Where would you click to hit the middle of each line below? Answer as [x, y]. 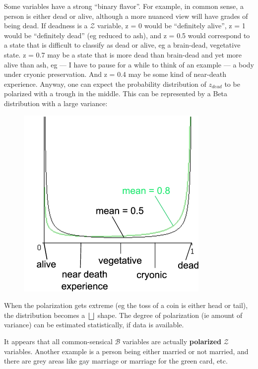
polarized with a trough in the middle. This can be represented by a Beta [116, 93]
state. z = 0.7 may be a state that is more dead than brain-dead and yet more [123, 54]
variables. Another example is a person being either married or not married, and [126, 351]
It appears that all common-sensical [58, 341]
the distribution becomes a [45, 315]
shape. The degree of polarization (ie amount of [170, 315]
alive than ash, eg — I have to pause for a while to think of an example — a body [129, 64]
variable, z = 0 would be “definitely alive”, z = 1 [171, 26]
